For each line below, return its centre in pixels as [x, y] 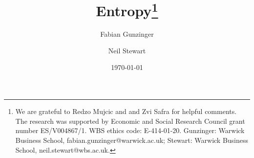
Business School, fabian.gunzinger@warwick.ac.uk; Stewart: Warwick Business [132, 140]
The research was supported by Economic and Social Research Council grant [130, 121]
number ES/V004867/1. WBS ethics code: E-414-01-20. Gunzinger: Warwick [130, 130]
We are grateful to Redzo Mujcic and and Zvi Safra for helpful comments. [126, 111]
